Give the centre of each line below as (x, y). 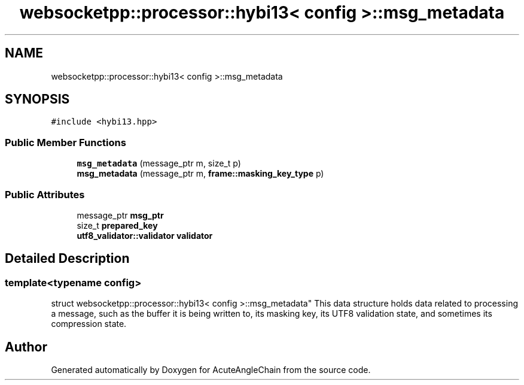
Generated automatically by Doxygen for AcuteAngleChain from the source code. (211, 370)
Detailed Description (67, 259)
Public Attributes (45, 194)
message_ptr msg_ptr (120, 215)
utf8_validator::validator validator (145, 235)
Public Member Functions (65, 142)
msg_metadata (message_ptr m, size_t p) (159, 163)
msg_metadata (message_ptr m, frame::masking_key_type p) (200, 174)
